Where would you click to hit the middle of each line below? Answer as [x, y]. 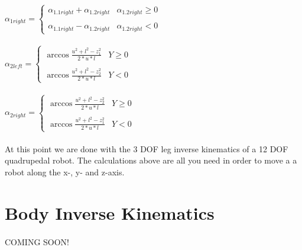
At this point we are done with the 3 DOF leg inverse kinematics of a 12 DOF [147, 148]
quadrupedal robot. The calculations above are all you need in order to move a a [151, 160]
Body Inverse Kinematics [110, 212]
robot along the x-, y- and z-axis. [65, 172]
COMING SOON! [37, 241]
